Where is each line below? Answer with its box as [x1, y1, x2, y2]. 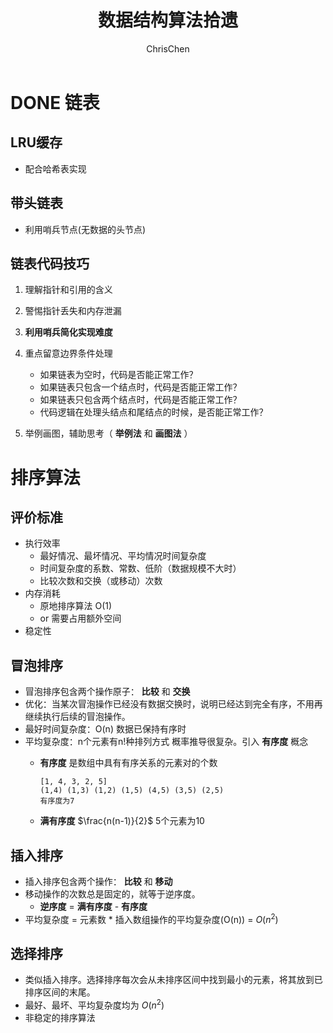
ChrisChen [146, 42, 190, 55]
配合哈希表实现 [24, 162, 87, 175]
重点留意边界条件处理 [24, 347, 113, 360]
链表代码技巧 [10, 255, 90, 272]
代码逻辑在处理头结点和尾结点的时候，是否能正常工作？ [39, 406, 268, 418]
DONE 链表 [10, 91, 100, 114]
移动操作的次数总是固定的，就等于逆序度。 [24, 888, 201, 900]
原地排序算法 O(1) [39, 600, 113, 612]
